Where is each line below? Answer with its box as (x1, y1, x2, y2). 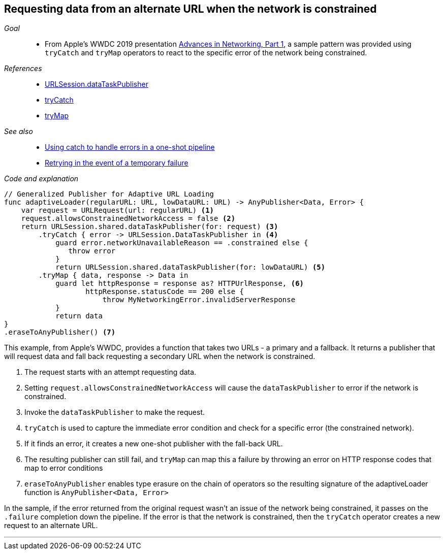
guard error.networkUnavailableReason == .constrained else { (55, 239, 308, 247)
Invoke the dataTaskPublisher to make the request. (24, 408, 205, 417)
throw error (68, 247, 116, 255)
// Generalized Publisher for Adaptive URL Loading (4, 190, 214, 199)
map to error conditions (24, 464, 103, 473)
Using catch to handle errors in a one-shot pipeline (45, 143, 215, 152)
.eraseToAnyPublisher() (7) (4, 328, 116, 337)
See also (4, 127, 33, 136)
